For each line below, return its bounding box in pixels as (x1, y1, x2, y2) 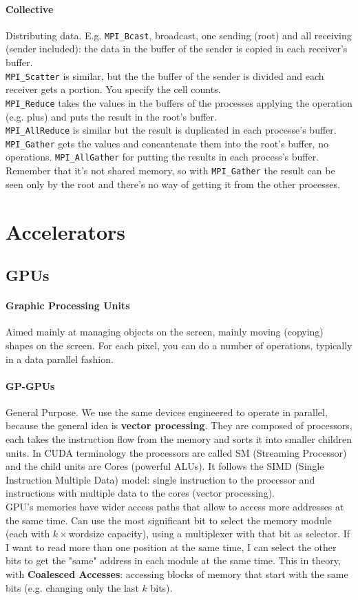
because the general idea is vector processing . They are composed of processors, (6, 418, 352, 433)
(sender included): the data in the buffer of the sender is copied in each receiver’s (6, 41, 348, 56)
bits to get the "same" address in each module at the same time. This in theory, (6, 553, 341, 568)
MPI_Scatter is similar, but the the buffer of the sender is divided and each (6, 68, 324, 83)
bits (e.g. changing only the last (6, 580, 139, 594)
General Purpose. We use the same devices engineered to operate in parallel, (6, 404, 328, 419)
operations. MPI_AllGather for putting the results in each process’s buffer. (6, 149, 319, 164)
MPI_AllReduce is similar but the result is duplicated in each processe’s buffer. (6, 123, 337, 137)
